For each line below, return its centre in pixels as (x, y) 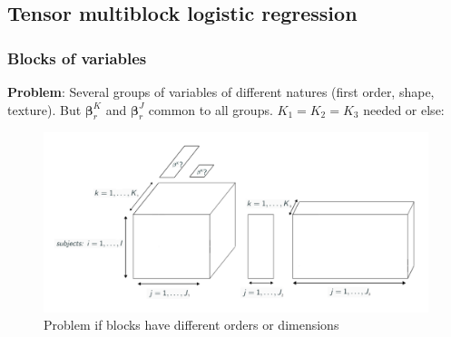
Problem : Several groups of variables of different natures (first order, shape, (221, 91)
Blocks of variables (77, 58)
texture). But (44, 109)
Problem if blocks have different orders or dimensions (191, 325)
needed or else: (404, 109)
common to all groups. (211, 109)
